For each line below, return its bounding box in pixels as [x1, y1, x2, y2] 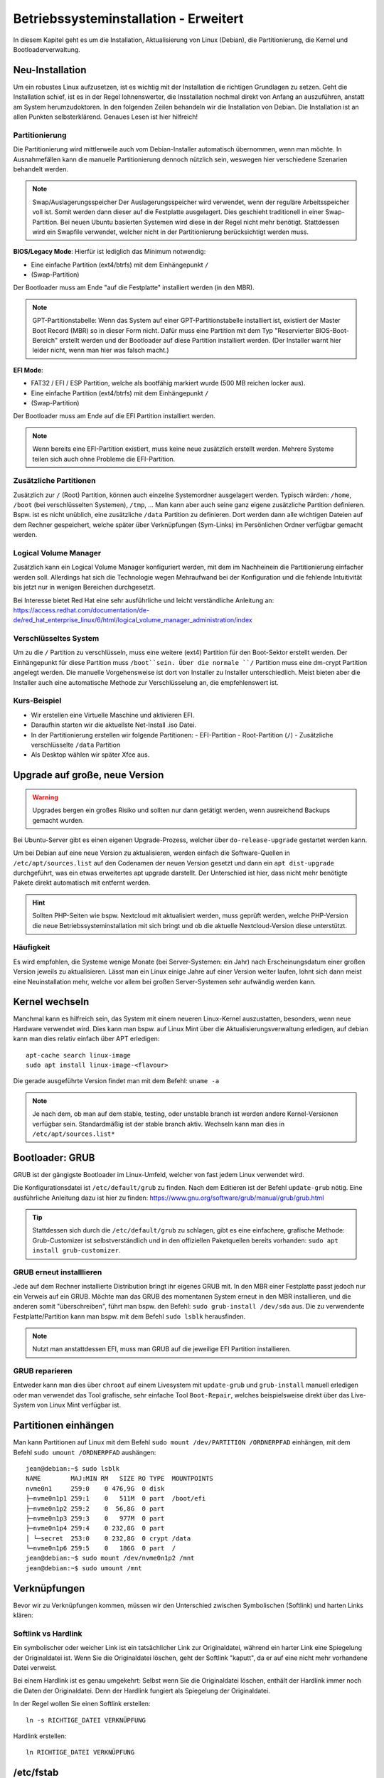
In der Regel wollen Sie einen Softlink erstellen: [13, 1700, 151, 1708]
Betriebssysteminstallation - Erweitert [13, 11, 244, 26]
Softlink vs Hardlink [13, 1629, 82, 1639]
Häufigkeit [13, 942, 50, 952]
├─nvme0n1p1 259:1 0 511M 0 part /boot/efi [26, 1494, 206, 1503]
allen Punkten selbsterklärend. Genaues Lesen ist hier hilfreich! [13, 112, 198, 121]
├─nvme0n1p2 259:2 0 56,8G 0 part [26, 1504, 165, 1513]
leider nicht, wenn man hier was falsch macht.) [32, 346, 170, 355]
